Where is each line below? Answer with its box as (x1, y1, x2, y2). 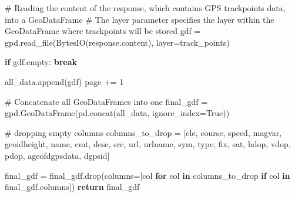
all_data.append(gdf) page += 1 (5, 75, 124, 87)
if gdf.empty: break (5, 56, 77, 68)
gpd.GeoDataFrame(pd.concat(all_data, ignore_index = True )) (5, 107, 230, 119)
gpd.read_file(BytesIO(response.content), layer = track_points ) (5, 36, 230, 48)
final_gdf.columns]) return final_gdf (5, 181, 140, 193)
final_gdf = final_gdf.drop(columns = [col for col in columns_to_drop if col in (5, 169, 290, 181)
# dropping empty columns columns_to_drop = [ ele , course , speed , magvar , (5, 126, 282, 138)
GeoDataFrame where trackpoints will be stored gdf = (5, 25, 201, 37)
